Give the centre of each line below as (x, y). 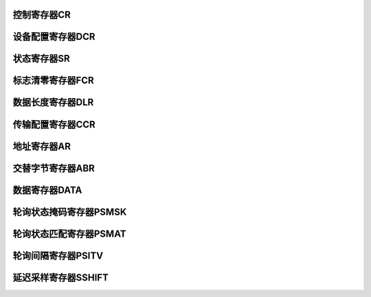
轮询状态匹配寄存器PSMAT (69, 234)
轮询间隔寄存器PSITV (58, 256)
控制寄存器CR (42, 15)
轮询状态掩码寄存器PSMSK (70, 212)
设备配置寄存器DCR (54, 37)
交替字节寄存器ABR (54, 168)
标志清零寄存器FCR (53, 81)
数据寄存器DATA (47, 190)
